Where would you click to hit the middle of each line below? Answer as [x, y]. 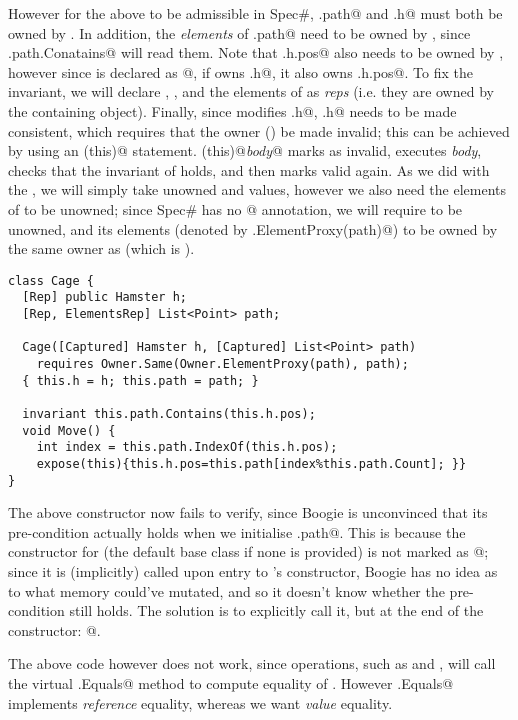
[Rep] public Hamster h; [104, 297]
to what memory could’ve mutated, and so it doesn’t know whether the [226, 590]
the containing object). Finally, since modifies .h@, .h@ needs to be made [232, 110]
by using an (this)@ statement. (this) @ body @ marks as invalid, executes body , [245, 150]
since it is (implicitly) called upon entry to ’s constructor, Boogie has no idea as [253, 571]
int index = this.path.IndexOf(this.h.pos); [187, 447]
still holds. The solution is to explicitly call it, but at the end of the [276, 610]
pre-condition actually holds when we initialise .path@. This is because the [237, 531]
